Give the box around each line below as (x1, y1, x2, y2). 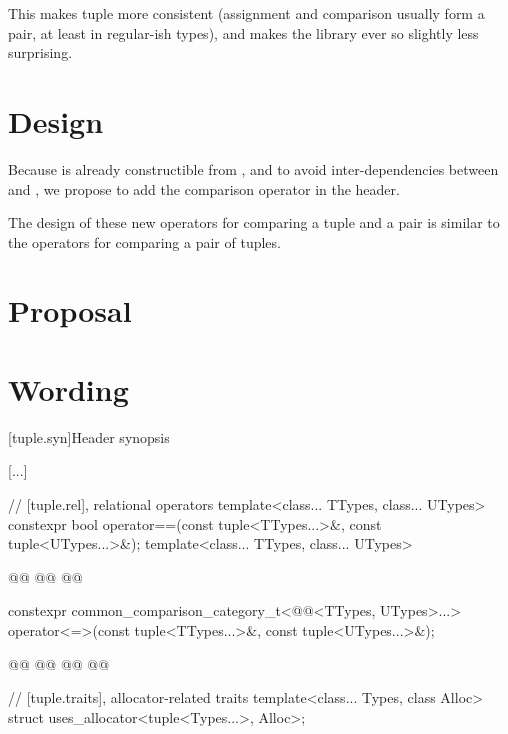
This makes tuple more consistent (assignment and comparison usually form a (8, 3, 485, 23)
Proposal (8, 290, 132, 331)
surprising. (8, 42, 73, 63)
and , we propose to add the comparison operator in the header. (8, 178, 400, 199)
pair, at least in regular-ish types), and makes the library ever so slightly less (8, 22, 479, 43)
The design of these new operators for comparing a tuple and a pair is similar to (8, 212, 500, 233)
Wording (8, 368, 129, 409)
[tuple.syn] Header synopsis (8, 426, 170, 447)
